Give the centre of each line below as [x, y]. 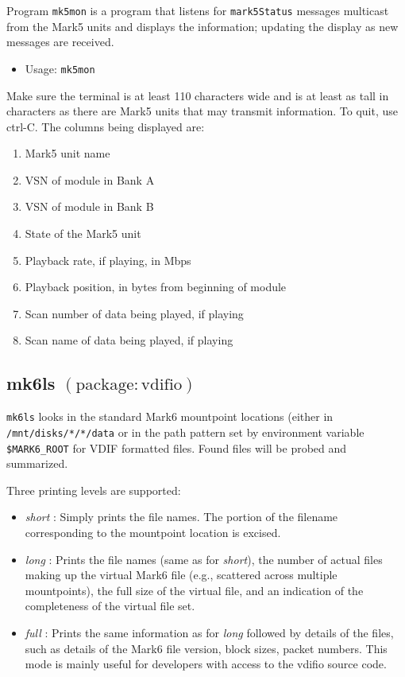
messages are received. [60, 42]
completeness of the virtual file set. [110, 606]
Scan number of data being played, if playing [134, 313]
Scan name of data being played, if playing [129, 340]
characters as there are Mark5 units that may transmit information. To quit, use [202, 111]
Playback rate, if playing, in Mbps [108, 260]
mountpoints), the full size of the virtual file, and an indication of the [194, 590]
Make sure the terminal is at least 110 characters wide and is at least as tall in [198, 95]
